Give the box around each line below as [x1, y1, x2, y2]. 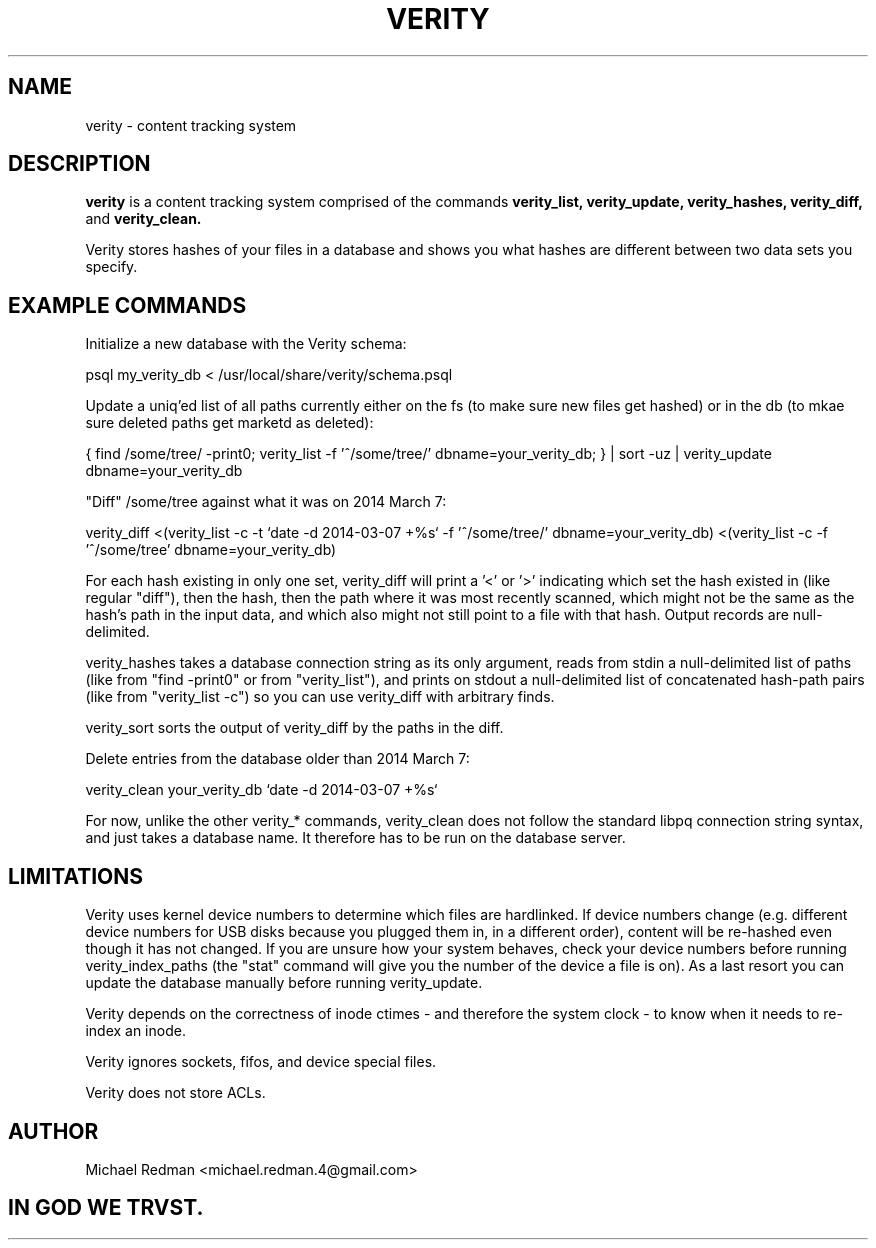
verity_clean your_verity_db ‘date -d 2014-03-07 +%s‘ [85, 781, 438, 799]
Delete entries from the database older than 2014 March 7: [85, 750, 470, 768]
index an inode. [85, 1022, 186, 1040]
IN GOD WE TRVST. [8, 1195, 204, 1221]
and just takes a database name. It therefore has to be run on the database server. [85, 829, 626, 847]
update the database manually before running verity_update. [85, 974, 483, 992]
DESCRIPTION [8, 151, 151, 177]
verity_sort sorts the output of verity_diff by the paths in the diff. [85, 719, 504, 737]
